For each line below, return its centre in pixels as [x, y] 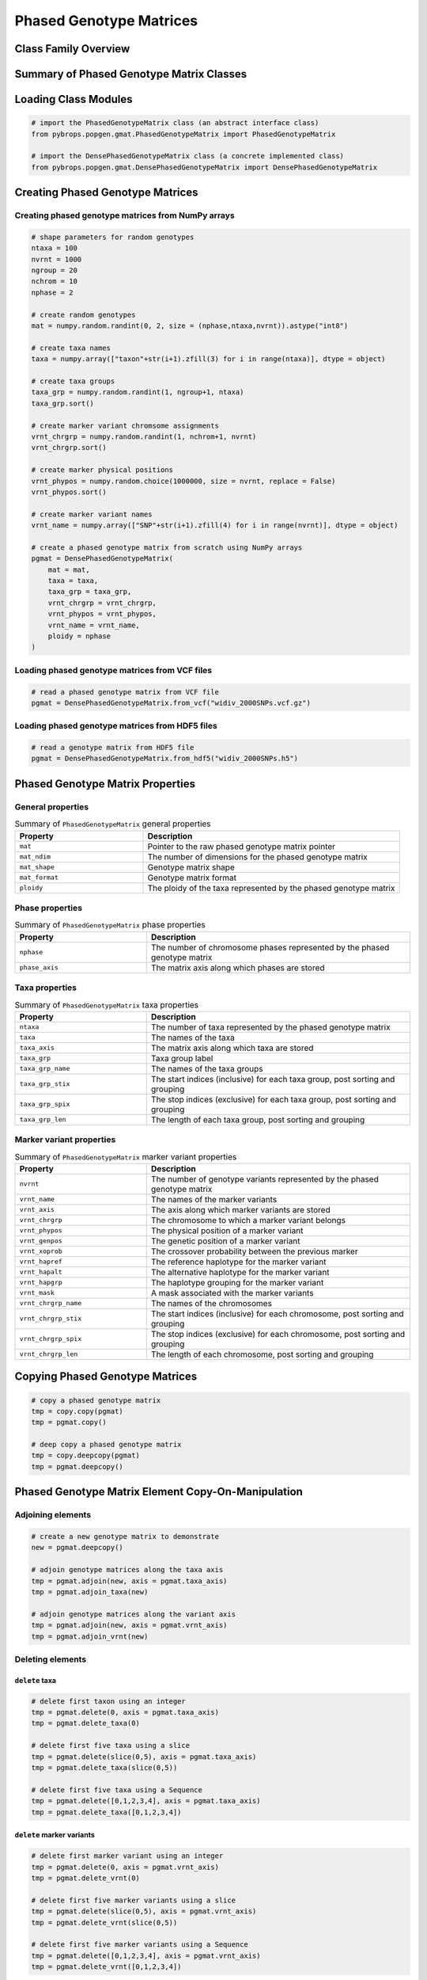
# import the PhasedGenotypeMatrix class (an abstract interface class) [175, 123]
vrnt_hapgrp [41, 1283]
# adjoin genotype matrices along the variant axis [134, 1614]
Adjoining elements [53, 1515]
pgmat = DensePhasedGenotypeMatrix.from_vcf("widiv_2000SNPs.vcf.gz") [171, 703]
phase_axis [39, 967]
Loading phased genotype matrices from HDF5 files [116, 726]
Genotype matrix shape [191, 867]
